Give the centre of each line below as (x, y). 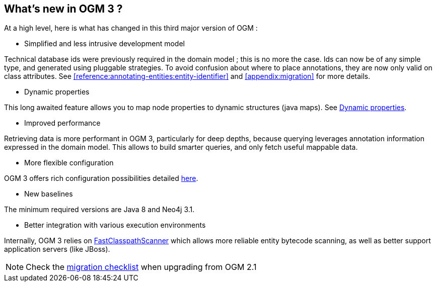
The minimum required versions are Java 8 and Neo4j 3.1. (99, 210)
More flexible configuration (69, 163)
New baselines (49, 194)
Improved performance (62, 123)
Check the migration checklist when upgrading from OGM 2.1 (141, 267)
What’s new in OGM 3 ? (63, 9)
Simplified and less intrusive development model (104, 44)
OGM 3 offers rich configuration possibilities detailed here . (101, 178)
